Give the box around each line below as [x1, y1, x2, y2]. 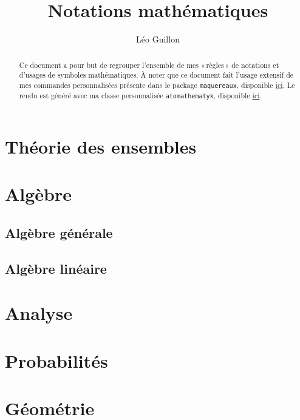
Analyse [5, 300, 73, 325]
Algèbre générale [5, 223, 113, 242]
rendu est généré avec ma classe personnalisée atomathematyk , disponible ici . [19, 90, 262, 100]
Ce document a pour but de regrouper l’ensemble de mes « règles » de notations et [19, 59, 279, 70]
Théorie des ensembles [5, 134, 197, 159]
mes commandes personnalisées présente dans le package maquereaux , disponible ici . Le [19, 80, 295, 90]
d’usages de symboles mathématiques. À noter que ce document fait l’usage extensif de [19, 70, 294, 80]
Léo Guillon [136, 33, 180, 46]
